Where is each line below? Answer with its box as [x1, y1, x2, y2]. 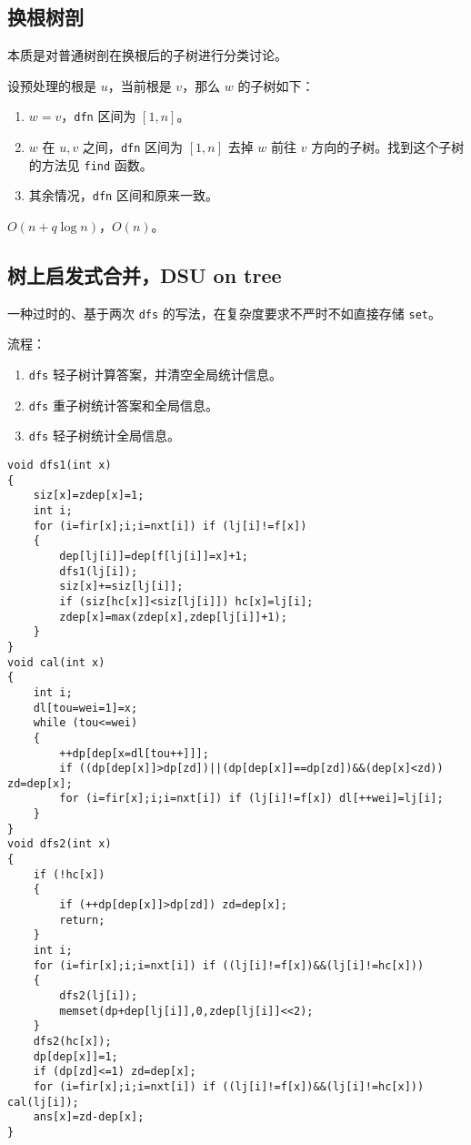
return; [59, 913, 105, 927]
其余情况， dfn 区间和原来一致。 [28, 186, 218, 205]
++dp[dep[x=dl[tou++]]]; [59, 746, 209, 760]
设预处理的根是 [7, 76, 96, 95]
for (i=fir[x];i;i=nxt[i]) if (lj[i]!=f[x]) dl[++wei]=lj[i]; [59, 792, 444, 806]
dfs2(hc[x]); [33, 1034, 112, 1048]
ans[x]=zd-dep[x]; [33, 1110, 145, 1124]
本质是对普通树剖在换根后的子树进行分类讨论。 [7, 46, 287, 65]
